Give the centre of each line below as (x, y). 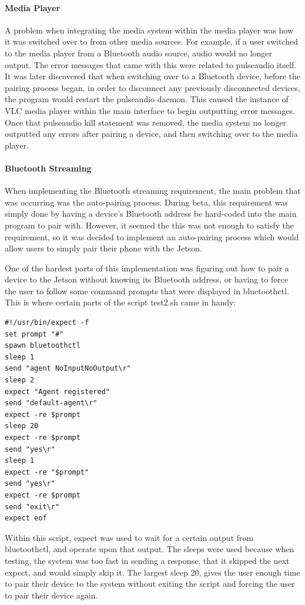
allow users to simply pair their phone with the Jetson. (103, 248)
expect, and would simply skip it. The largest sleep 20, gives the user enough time (152, 572)
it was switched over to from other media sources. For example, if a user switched (151, 41)
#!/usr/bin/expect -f (47, 323)
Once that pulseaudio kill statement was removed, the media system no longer (146, 122)
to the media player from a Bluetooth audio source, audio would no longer (139, 53)
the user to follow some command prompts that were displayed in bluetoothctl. (147, 290)
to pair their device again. (51, 595)
